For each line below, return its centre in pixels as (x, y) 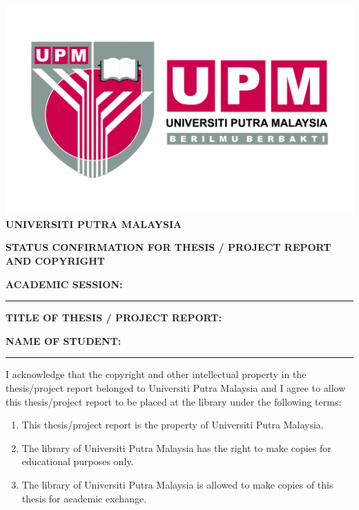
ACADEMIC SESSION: (64, 284)
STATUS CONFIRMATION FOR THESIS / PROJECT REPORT (168, 247)
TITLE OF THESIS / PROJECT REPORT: (114, 318)
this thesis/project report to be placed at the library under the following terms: (174, 401)
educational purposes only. (78, 461)
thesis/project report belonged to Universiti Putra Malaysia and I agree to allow (176, 387)
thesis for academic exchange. (84, 498)
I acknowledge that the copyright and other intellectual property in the (156, 374)
